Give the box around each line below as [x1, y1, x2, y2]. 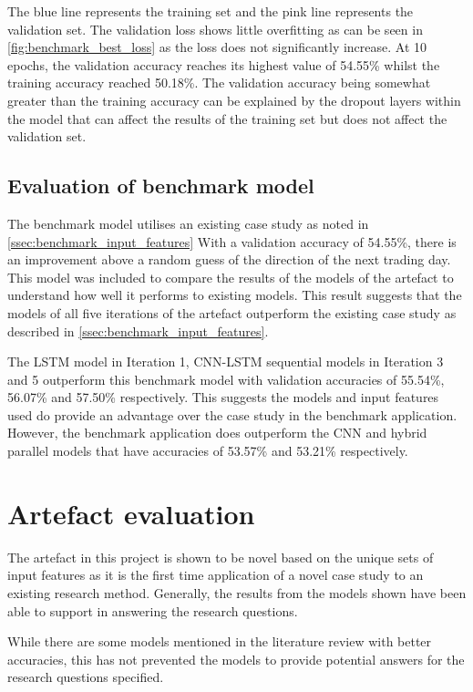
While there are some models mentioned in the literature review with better [7, 632, 432, 651]
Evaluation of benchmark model [7, 171, 314, 200]
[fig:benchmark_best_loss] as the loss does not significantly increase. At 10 [7, 37, 427, 57]
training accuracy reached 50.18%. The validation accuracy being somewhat [7, 73, 431, 92]
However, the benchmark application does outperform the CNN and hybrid [7, 423, 427, 442]
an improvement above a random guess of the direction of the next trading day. [7, 250, 451, 269]
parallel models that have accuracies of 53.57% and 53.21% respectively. [7, 441, 408, 460]
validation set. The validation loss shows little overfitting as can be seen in [7, 19, 423, 38]
